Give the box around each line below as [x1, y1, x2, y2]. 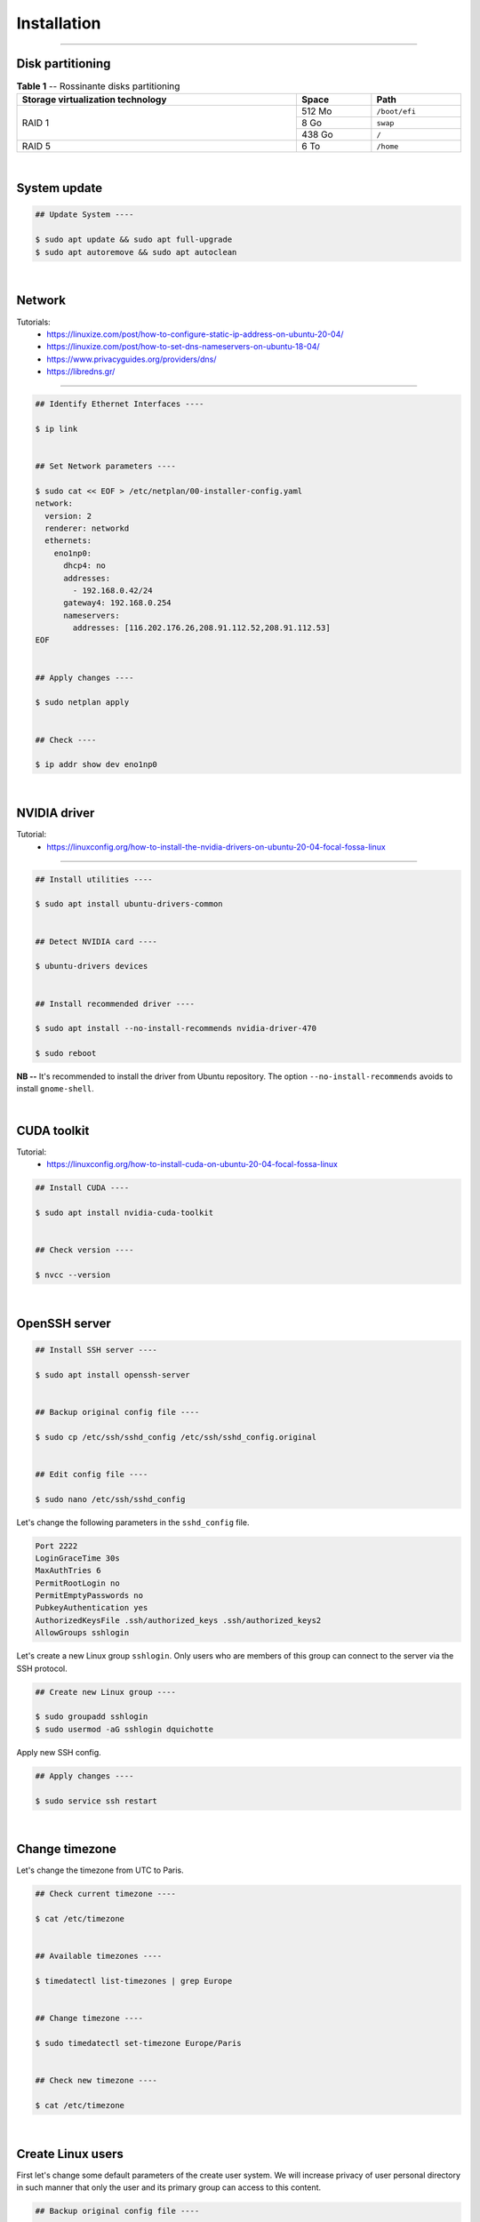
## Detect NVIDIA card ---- [35, 936, 157, 947]
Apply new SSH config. [16, 1746, 101, 1757]
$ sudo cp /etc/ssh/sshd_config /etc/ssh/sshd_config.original [35, 1432, 317, 1442]
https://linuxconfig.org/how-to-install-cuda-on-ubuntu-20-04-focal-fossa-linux [46, 1159, 338, 1170]
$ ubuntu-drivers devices [35, 961, 148, 971]
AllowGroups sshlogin [35, 1627, 130, 1638]
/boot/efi [376, 107, 417, 116]
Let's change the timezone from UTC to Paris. [16, 1865, 184, 1875]
